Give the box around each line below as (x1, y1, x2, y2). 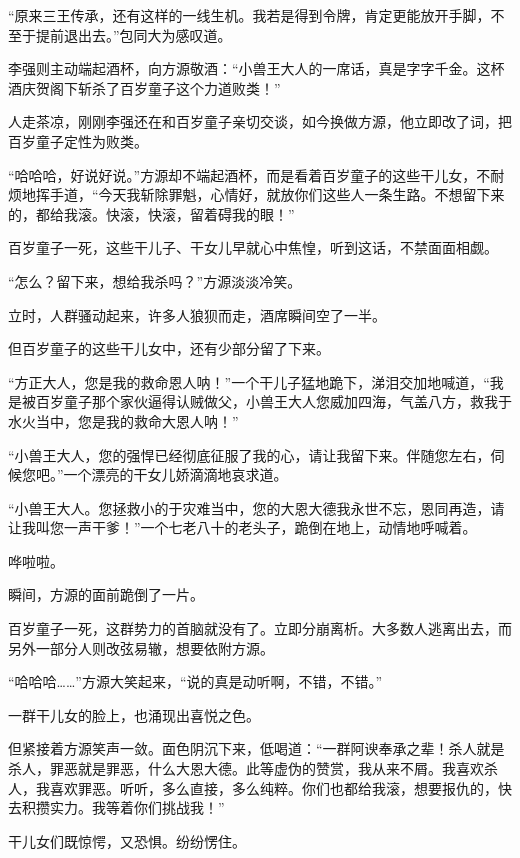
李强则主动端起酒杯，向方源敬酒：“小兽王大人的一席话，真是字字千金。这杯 (8, 58, 505, 79)
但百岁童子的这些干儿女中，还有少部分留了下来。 (8, 338, 330, 359)
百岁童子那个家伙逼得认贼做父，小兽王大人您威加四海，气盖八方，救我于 (35, 391, 512, 412)
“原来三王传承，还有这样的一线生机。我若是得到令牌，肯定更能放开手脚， (8, 5, 491, 25)
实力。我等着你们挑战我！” (49, 797, 225, 818)
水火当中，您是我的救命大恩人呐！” (8, 410, 239, 431)
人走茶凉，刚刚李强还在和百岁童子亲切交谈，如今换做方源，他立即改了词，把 (8, 111, 512, 132)
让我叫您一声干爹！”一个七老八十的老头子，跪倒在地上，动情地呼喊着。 (8, 517, 477, 538)
